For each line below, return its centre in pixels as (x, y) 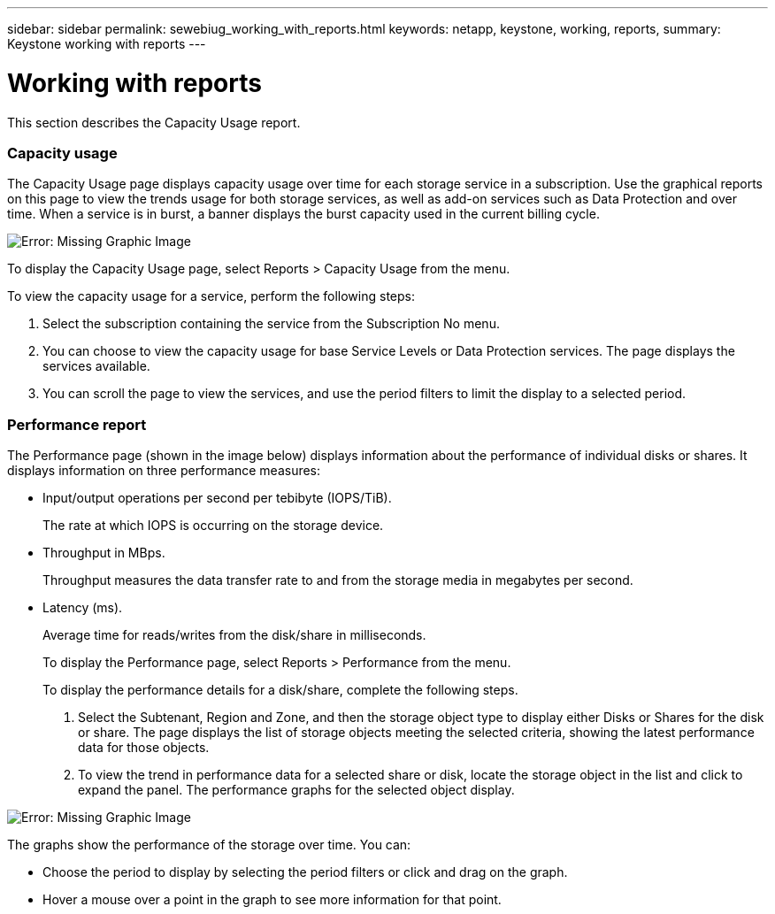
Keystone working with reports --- (107, 44)
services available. (96, 366)
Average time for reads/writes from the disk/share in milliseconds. (234, 635)
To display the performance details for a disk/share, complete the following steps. (280, 690)
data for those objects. (144, 747)
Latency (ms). (83, 607)
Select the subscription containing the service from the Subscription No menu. (271, 324)
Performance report (77, 424)
